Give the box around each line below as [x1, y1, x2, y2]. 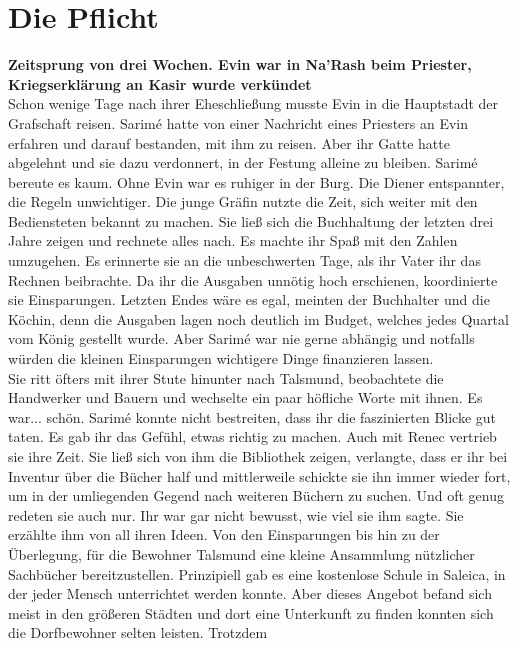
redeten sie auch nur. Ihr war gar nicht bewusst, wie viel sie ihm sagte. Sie [8, 504, 464, 525]
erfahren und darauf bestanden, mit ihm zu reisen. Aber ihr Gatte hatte [8, 132, 450, 153]
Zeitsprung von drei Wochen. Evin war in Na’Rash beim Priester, [8, 54, 472, 75]
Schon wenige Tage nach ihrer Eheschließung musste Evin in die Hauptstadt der [8, 93, 499, 114]
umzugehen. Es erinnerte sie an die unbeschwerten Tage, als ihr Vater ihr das [8, 250, 481, 271]
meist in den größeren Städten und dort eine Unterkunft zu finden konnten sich [8, 602, 494, 623]
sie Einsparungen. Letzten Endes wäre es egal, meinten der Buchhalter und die [8, 289, 490, 310]
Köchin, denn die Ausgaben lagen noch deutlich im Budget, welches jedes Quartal [8, 308, 509, 329]
